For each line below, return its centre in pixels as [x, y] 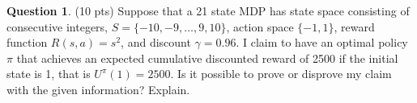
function [27, 42]
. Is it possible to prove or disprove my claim [281, 74]
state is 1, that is [49, 74]
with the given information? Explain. [98, 89]
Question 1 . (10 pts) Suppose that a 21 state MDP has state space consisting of [208, 10]
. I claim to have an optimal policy [322, 42]
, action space [260, 26]
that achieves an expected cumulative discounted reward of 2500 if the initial [207, 58]
